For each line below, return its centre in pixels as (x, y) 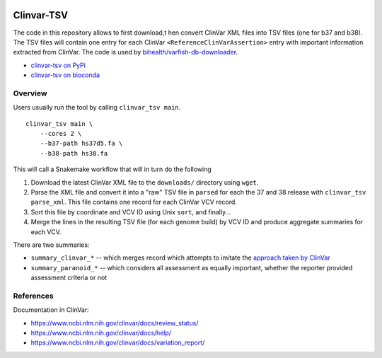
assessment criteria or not (69, 278)
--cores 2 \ (61, 133)
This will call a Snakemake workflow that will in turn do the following (112, 169)
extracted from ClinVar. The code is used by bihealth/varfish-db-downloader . (126, 52)
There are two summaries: (51, 245)
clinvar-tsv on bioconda (65, 75)
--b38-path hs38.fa (74, 153)
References (33, 296)
